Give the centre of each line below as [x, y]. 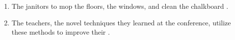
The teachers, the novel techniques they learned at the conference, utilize [121, 22]
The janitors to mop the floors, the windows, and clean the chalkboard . [120, 6]
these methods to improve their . [61, 32]
